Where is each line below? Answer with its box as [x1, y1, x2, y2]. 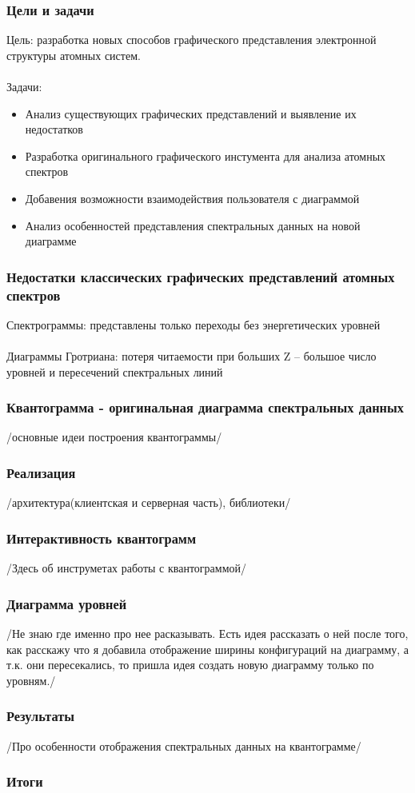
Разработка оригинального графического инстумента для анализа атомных [25, 147, 386, 164]
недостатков [25, 121, 83, 137]
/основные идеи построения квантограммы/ [6, 428, 222, 445]
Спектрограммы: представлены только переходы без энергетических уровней [6, 316, 381, 333]
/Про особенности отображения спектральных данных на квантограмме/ [6, 737, 361, 754]
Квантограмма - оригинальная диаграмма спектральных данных [6, 397, 404, 417]
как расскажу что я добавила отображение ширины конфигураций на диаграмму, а [6, 640, 409, 657]
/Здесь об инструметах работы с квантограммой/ [6, 560, 247, 576]
